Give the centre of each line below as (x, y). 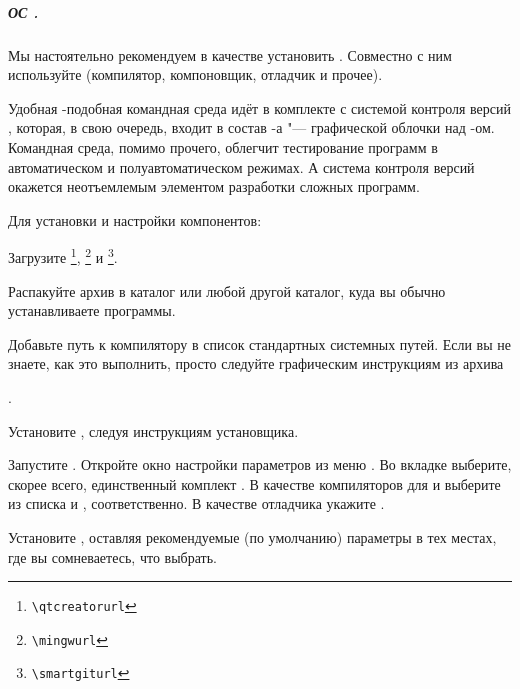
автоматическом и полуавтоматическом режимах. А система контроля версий (241, 166)
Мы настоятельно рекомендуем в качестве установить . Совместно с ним (230, 54)
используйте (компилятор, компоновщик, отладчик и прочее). (195, 74)
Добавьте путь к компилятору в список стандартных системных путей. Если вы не (259, 343)
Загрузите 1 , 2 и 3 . (63, 255)
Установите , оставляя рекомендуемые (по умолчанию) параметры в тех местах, (252, 536)
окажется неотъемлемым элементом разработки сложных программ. (214, 186)
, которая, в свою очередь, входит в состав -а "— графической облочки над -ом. (251, 127)
